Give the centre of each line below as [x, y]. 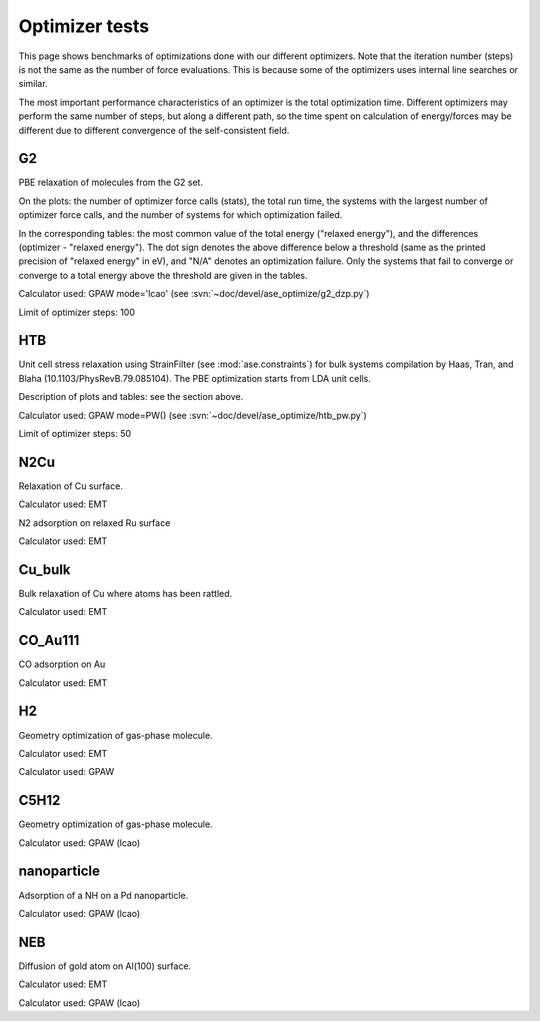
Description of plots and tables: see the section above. [131, 397]
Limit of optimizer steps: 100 [76, 312]
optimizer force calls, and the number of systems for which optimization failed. [180, 215]
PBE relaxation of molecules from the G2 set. [111, 182]
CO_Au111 [49, 640]
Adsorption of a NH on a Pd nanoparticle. [103, 895]
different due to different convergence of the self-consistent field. [154, 130]
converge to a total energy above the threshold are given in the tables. [163, 275]
